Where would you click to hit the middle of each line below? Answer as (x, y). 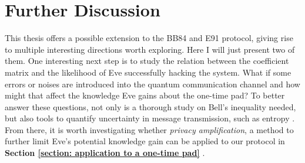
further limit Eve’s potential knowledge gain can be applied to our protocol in (145, 141)
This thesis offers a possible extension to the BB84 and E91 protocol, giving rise (149, 38)
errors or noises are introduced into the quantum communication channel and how (152, 84)
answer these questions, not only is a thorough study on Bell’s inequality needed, (150, 106)
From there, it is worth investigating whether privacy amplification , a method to (149, 129)
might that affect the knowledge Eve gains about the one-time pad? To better (145, 95)
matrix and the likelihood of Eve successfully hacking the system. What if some (148, 72)
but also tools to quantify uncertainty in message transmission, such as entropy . (150, 118)
